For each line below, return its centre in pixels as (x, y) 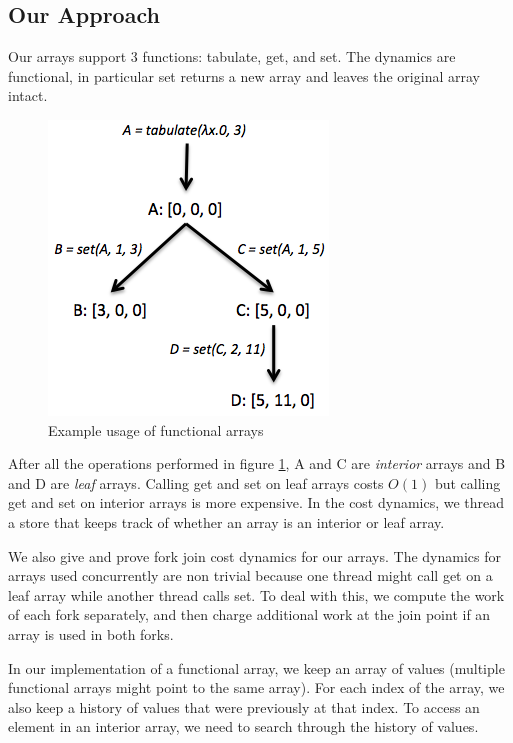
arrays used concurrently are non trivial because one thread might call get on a (250, 575)
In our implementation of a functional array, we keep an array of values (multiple (256, 667)
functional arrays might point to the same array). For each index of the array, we (256, 687)
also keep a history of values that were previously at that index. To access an (244, 706)
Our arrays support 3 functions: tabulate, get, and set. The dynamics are (232, 56)
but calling (467, 482)
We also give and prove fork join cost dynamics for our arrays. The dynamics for (254, 555)
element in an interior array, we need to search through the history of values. (243, 726)
